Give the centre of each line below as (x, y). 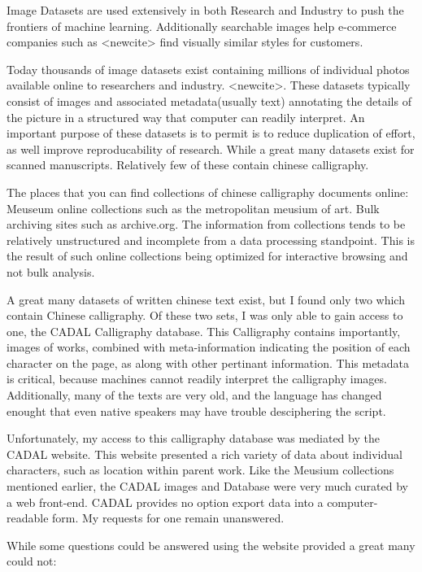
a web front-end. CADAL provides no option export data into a (165, 502)
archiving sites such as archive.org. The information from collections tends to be (206, 224)
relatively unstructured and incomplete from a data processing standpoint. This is (211, 240)
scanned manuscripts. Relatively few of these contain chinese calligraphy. (188, 165)
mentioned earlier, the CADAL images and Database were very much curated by (207, 486)
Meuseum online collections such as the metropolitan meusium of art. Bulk (193, 208)
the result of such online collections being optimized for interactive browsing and (207, 256)
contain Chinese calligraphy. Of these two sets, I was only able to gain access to (205, 315)
